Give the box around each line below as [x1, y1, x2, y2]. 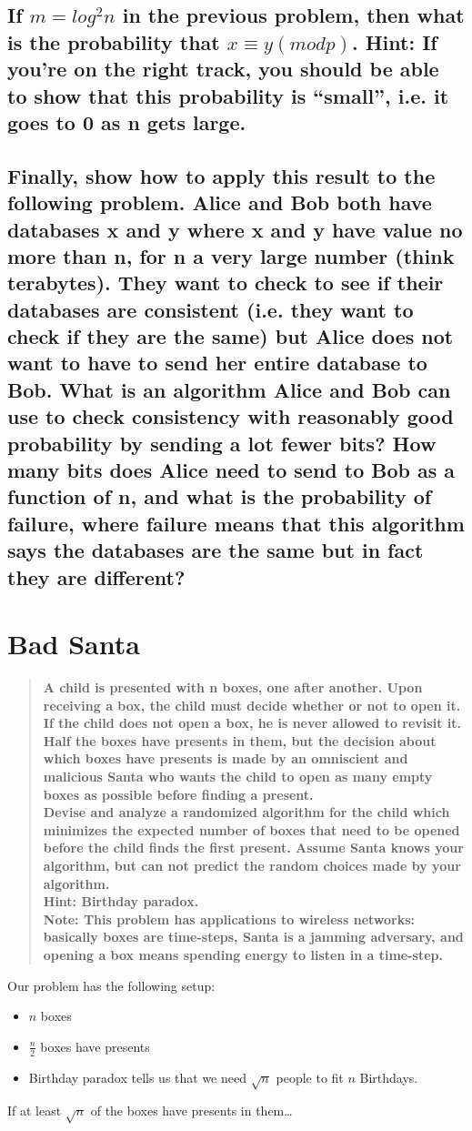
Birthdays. [359, 1067, 418, 1086]
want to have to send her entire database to [7, 348, 427, 377]
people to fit [276, 1067, 344, 1086]
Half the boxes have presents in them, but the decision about [43, 731, 437, 750]
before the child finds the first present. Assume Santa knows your [43, 838, 464, 857]
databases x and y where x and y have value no [7, 215, 463, 243]
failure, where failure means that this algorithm [7, 509, 465, 537]
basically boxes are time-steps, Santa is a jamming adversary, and [43, 927, 464, 946]
